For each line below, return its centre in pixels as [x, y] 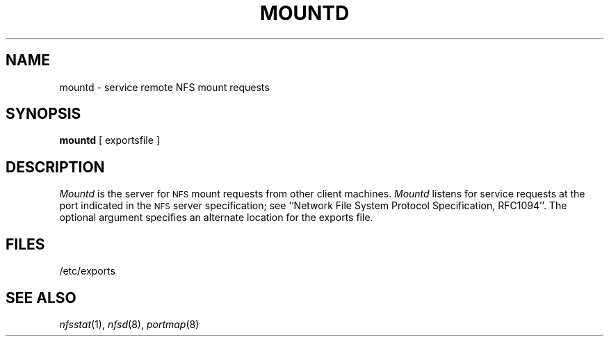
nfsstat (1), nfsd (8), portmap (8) [129, 324]
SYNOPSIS [43, 114]
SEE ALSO [41, 298]
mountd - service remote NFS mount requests [164, 87]
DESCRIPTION [55, 167]
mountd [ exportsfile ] [109, 140]
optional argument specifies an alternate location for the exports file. [216, 218]
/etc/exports [87, 271]
